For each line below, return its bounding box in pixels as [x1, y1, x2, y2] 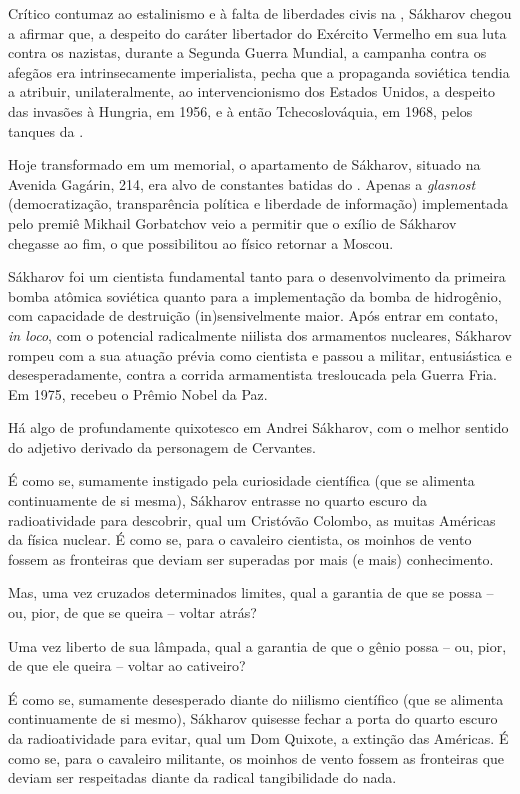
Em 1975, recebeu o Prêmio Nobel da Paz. [8, 383, 268, 404]
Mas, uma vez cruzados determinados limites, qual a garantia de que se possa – [8, 582, 494, 603]
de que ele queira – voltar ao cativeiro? [8, 655, 246, 676]
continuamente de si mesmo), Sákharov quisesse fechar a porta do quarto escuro [8, 708, 498, 729]
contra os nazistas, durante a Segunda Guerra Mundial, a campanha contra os [8, 42, 487, 63]
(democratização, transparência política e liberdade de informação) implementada [8, 193, 509, 214]
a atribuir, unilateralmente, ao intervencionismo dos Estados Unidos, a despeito [8, 81, 495, 102]
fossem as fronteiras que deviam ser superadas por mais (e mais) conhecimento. [8, 548, 494, 569]
